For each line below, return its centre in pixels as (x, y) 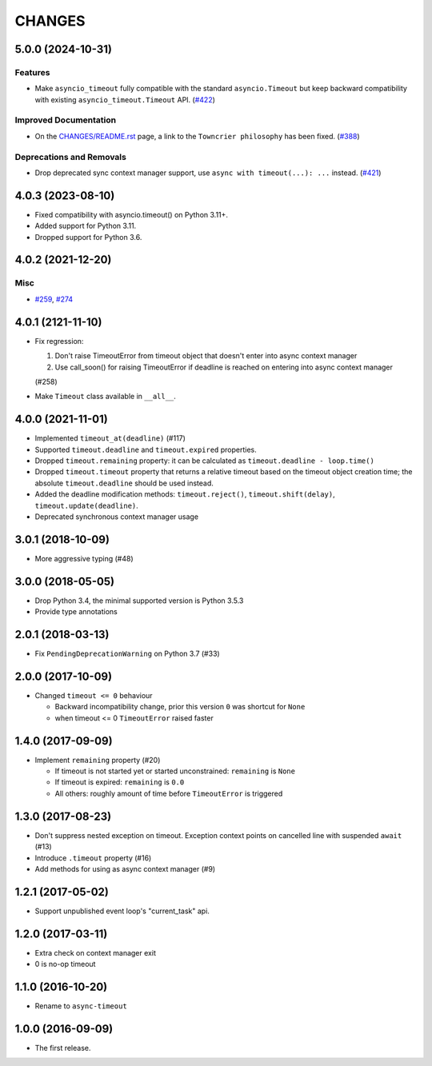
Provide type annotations (76, 612)
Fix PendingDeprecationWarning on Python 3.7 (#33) (127, 654)
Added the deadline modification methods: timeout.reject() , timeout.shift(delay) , (185, 494)
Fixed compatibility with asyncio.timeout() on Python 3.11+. (131, 214)
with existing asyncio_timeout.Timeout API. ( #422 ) (125, 99)
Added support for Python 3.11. (86, 226)
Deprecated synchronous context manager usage (117, 517)
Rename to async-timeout (81, 1006)
